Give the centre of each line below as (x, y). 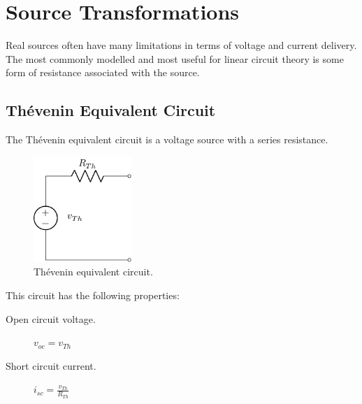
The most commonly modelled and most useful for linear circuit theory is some (175, 58)
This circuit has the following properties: (93, 295)
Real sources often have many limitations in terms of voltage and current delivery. (181, 45)
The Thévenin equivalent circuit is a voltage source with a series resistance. (167, 139)
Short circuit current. (51, 365)
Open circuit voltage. (51, 318)
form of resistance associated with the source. (103, 72)
